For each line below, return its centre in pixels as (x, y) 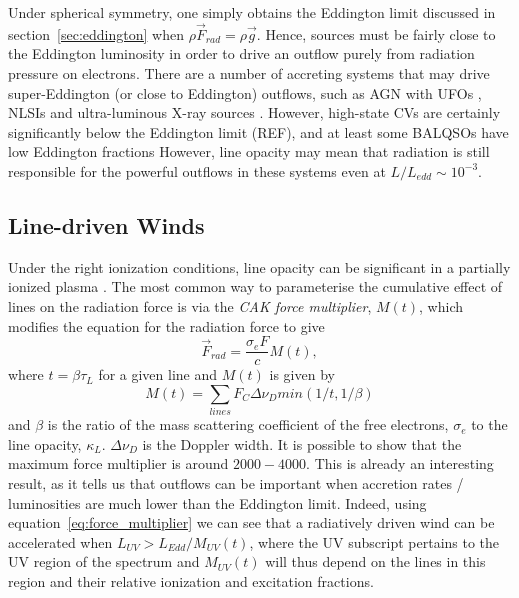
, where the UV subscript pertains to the (374, 541)
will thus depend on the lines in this (375, 561)
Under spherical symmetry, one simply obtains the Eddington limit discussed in (252, 12)
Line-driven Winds (106, 224)
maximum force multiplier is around (118, 463)
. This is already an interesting (400, 463)
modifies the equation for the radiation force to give (166, 325)
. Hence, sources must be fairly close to (376, 33)
